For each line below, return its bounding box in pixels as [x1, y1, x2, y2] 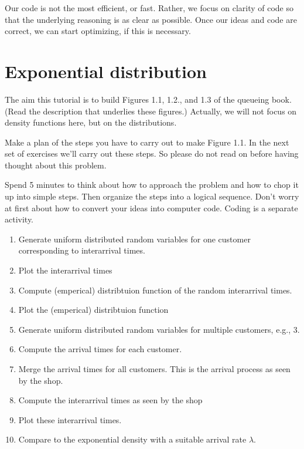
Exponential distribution [5, 59, 207, 83]
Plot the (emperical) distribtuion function [18, 303, 169, 316]
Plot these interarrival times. [18, 413, 122, 426]
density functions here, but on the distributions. [5, 116, 177, 129]
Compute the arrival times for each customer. [18, 343, 182, 355]
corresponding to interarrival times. [18, 244, 145, 256]
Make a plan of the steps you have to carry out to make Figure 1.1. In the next [5, 136, 289, 148]
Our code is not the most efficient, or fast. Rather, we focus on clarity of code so [5, 2, 294, 13]
